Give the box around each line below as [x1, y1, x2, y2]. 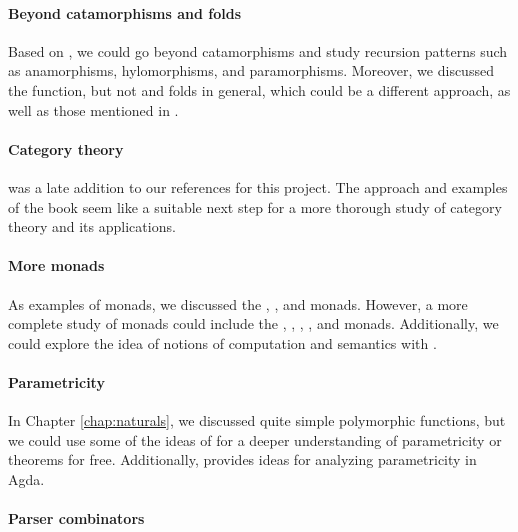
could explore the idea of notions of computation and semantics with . [8, 332, 437, 353]
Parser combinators [8, 508, 145, 529]
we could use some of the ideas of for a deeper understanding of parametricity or [8, 429, 502, 450]
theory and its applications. [8, 216, 176, 237]
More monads [8, 255, 105, 276]
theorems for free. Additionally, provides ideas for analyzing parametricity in [8, 449, 477, 470]
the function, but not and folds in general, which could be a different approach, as [8, 79, 511, 100]
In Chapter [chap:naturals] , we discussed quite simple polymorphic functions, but [8, 410, 506, 431]
